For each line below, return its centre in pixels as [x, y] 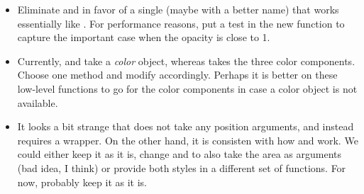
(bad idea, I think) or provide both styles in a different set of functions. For [182, 167]
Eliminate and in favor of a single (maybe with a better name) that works [178, 9]
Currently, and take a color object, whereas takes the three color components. [186, 61]
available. [38, 102]
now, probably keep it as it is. [82, 182]
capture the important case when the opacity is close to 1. [144, 37]
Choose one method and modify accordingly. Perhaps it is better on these [177, 75]
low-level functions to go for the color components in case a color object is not [187, 88]
